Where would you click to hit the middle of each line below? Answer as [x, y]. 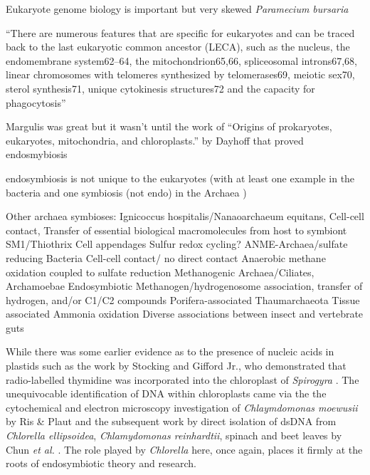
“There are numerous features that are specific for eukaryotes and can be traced [180, 32]
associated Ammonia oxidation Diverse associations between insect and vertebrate [185, 314]
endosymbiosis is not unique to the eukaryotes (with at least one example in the [180, 178]
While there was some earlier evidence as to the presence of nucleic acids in [170, 351]
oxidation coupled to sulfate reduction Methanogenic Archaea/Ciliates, [160, 272]
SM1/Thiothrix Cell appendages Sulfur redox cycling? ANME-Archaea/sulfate [177, 244]
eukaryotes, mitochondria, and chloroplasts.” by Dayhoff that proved [155, 140]
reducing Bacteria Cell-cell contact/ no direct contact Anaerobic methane [166, 257]
